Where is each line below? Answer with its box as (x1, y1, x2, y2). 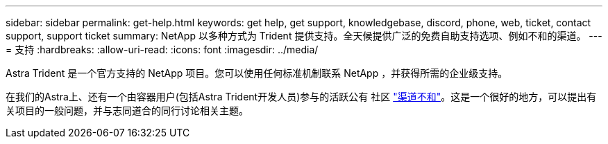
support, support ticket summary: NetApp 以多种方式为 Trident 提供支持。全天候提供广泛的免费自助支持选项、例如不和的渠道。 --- (6, 30, 602, 42)
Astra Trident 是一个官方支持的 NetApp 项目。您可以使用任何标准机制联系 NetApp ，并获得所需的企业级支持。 (6, 67, 508, 79)
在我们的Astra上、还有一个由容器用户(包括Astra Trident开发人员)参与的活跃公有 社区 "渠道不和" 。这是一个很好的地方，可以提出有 (6, 91, 597, 102)
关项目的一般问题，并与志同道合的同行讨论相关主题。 (6, 105, 248, 116)
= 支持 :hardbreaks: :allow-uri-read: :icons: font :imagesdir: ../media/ (6, 44, 319, 55)
